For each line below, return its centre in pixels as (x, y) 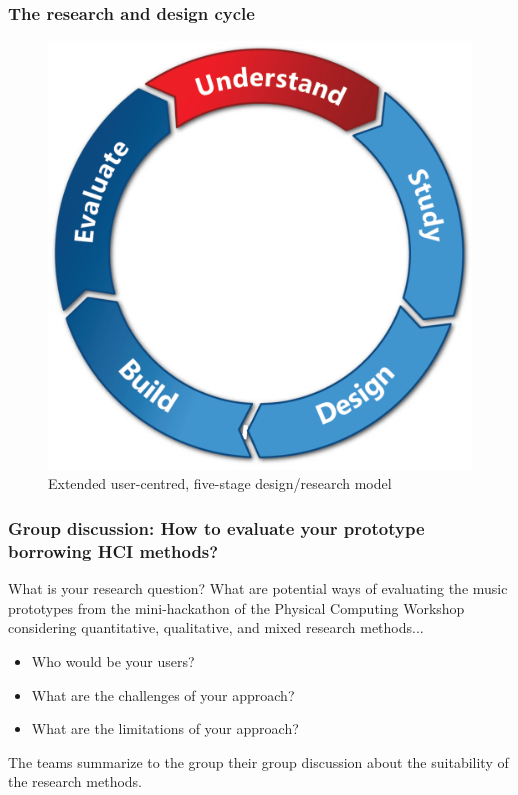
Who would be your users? (113, 660)
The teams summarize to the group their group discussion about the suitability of (258, 761)
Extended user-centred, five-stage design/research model (220, 483)
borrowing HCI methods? (113, 550)
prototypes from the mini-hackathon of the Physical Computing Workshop (236, 607)
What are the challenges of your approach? (163, 694)
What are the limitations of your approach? (165, 728)
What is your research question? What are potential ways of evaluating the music (258, 588)
